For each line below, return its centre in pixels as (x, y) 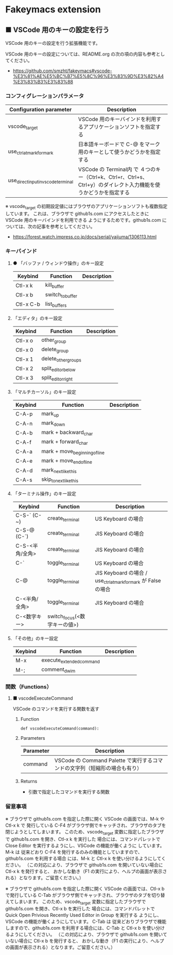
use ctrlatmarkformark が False (128, 581)
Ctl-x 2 (24, 369)
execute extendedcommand (71, 661)
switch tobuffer (61, 295)
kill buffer (55, 285)
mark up (50, 414)
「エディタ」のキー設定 (38, 318)
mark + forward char (65, 442)
